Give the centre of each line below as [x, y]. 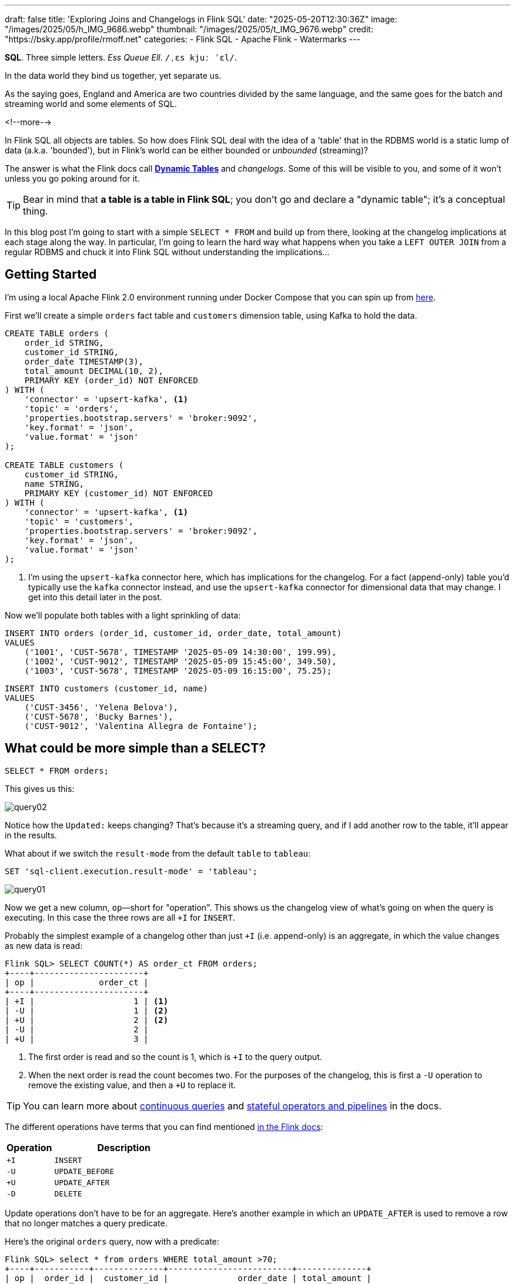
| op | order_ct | [77, 982]
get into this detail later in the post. [95, 597]
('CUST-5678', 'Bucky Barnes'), [99, 716]
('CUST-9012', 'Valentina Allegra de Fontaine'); [141, 726]
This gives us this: [40, 788]
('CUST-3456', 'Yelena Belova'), [101, 707]
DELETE [68, 1193]
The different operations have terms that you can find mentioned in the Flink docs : [164, 1126]
